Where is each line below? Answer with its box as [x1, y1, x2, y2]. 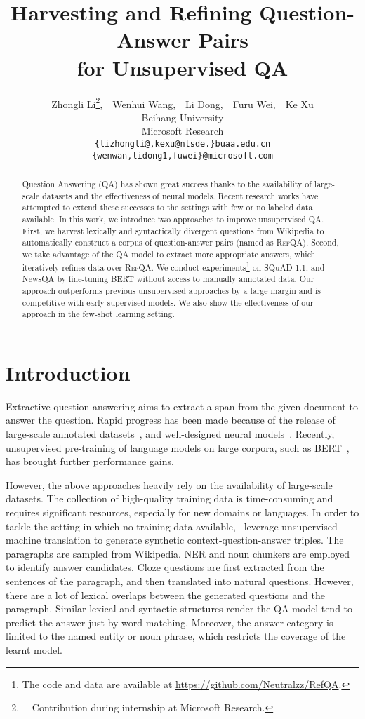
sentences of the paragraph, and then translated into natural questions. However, [6, 573, 354, 588]
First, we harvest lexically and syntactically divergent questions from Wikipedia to [22, 224, 324, 236]
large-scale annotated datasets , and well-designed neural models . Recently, [6, 426, 335, 441]
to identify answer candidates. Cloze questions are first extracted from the [6, 560, 324, 574]
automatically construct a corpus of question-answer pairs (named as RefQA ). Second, [22, 236, 339, 248]
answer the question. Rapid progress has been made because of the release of [6, 412, 336, 427]
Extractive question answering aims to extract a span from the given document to [6, 398, 358, 413]
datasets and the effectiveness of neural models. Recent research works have [42, 189, 319, 201]
